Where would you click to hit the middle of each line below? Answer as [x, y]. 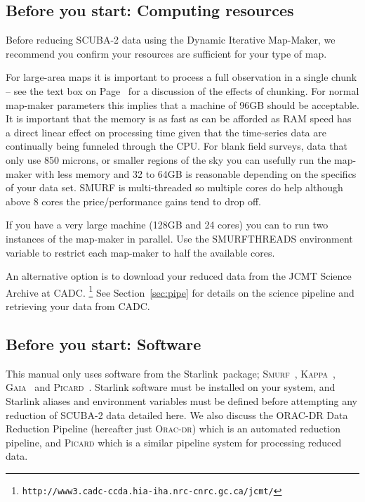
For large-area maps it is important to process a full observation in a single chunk [181, 77]
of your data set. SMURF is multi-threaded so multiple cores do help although [174, 187]
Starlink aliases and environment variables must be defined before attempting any [181, 400]
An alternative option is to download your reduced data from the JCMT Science [179, 276]
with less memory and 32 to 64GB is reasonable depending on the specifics [196, 173]
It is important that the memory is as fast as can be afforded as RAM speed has [179, 118]
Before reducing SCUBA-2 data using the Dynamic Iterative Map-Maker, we [171, 40]
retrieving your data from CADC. [78, 305]
